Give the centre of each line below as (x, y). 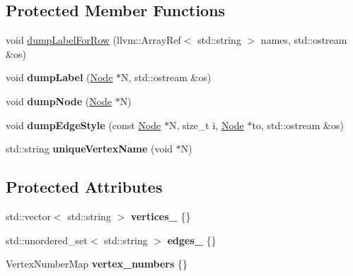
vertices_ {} (161, 216)
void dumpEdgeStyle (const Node (83, 125)
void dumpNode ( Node (59, 101)
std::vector (28, 216)
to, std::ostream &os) (298, 125)
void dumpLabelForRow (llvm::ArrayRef (93, 40)
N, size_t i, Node (206, 125)
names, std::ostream (304, 40)
